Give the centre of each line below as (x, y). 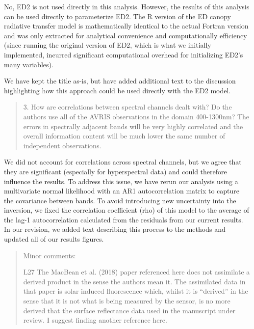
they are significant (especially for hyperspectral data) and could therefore (115, 171)
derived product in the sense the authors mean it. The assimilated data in (134, 281)
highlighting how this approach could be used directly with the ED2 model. (117, 90)
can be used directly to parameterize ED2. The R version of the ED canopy (117, 16)
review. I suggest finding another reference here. (95, 320)
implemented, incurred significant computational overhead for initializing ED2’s (124, 54)
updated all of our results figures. (54, 239)
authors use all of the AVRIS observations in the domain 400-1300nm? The (136, 116)
